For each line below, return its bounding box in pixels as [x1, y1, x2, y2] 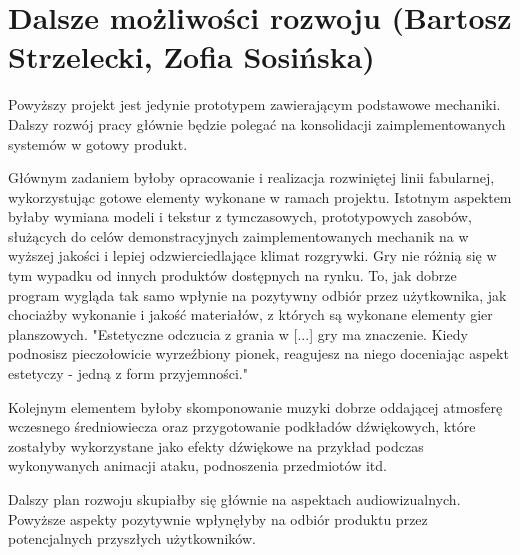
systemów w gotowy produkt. [8, 133, 188, 154]
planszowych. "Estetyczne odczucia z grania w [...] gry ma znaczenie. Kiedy [8, 323, 468, 344]
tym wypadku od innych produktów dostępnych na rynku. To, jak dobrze [8, 265, 457, 286]
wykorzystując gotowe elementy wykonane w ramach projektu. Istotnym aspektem [8, 186, 512, 207]
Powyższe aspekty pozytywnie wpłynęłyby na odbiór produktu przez [8, 508, 428, 529]
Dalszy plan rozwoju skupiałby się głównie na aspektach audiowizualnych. [8, 489, 461, 509]
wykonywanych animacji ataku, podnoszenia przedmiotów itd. [8, 455, 387, 476]
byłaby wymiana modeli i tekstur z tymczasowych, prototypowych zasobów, [8, 206, 472, 227]
